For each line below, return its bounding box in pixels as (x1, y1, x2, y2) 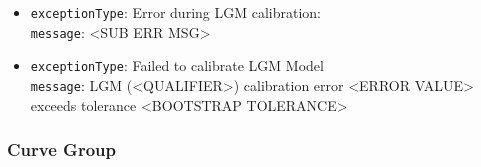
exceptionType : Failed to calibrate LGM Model (30, 55, 324, 76)
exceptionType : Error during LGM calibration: (30, 2, 322, 22)
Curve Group (7, 137, 116, 162)
